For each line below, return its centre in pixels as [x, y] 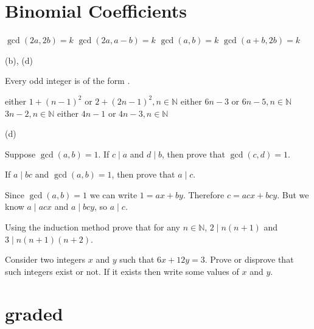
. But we [293, 194]
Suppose [20, 154]
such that [137, 259]
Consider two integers [45, 259]
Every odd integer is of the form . [68, 81]
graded [34, 313]
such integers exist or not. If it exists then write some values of [122, 271]
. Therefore [204, 194]
